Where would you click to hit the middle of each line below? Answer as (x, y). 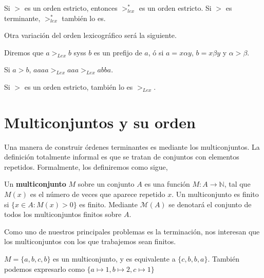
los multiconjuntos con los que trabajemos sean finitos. (90, 241)
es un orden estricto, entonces (71, 8)
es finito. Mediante (108, 204)
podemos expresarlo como (44, 269)
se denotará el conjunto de (210, 204)
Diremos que (24, 52)
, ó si (156, 52)
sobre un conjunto (106, 184)
